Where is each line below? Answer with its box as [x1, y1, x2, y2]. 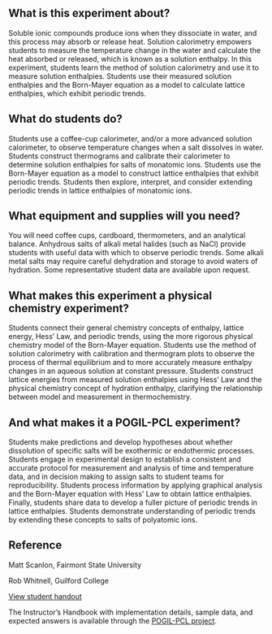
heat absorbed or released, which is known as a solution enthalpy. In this [8, 54, 252, 63]
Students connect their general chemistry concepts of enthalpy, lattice [8, 323, 244, 332]
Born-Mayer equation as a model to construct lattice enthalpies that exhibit [8, 168, 259, 178]
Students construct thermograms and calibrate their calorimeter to [8, 150, 231, 161]
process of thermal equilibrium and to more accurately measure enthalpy [8, 358, 253, 367]
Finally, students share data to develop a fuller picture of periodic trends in [8, 497, 258, 507]
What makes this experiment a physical [8, 289, 213, 302]
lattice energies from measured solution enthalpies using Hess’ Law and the [8, 375, 262, 384]
